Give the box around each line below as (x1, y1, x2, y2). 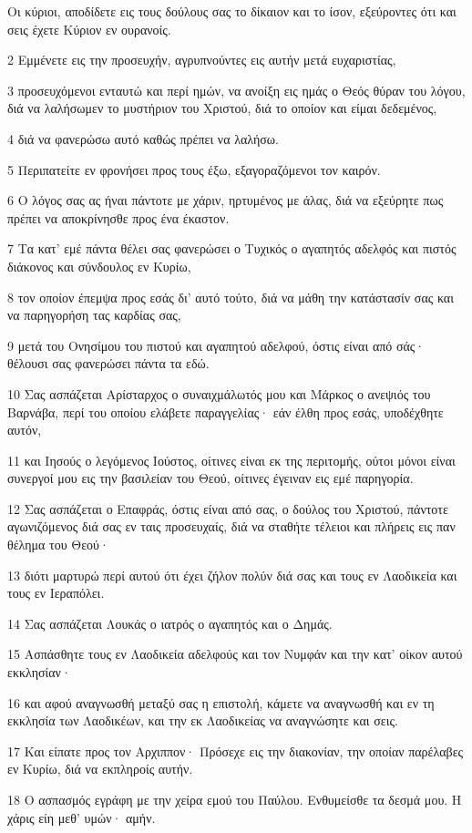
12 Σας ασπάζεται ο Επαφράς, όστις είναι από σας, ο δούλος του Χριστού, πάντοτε (7, 499, 448, 518)
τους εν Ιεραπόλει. (7, 583, 105, 602)
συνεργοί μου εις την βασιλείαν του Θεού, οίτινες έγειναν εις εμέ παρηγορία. (7, 468, 414, 488)
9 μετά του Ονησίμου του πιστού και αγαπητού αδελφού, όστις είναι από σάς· (7, 335, 426, 355)
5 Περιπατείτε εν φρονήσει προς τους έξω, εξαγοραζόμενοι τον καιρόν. (7, 159, 381, 179)
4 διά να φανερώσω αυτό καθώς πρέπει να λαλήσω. (7, 129, 279, 148)
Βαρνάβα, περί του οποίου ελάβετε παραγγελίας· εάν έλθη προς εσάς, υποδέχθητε (7, 402, 444, 421)
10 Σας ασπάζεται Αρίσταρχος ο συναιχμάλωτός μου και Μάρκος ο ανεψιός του (7, 384, 431, 403)
